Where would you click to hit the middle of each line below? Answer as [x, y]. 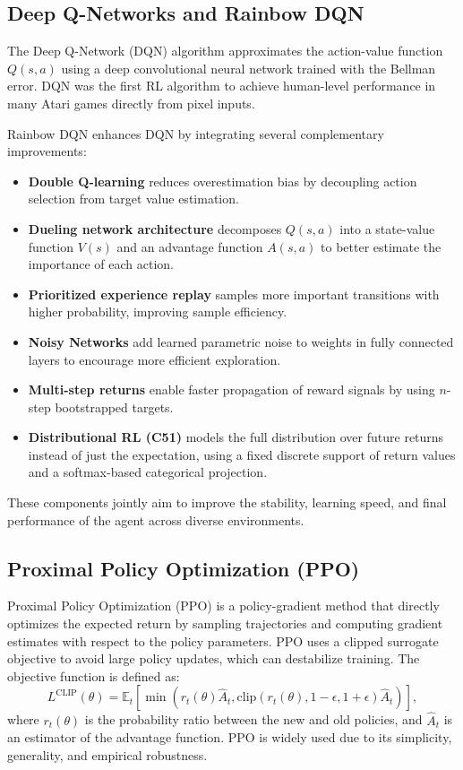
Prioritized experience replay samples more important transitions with [234, 294]
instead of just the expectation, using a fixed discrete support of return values [242, 454]
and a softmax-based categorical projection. [148, 472]
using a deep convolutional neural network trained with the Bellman [249, 68]
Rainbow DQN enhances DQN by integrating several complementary [196, 133]
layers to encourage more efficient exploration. [154, 359]
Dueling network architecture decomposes [155, 228]
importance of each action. [101, 264]
